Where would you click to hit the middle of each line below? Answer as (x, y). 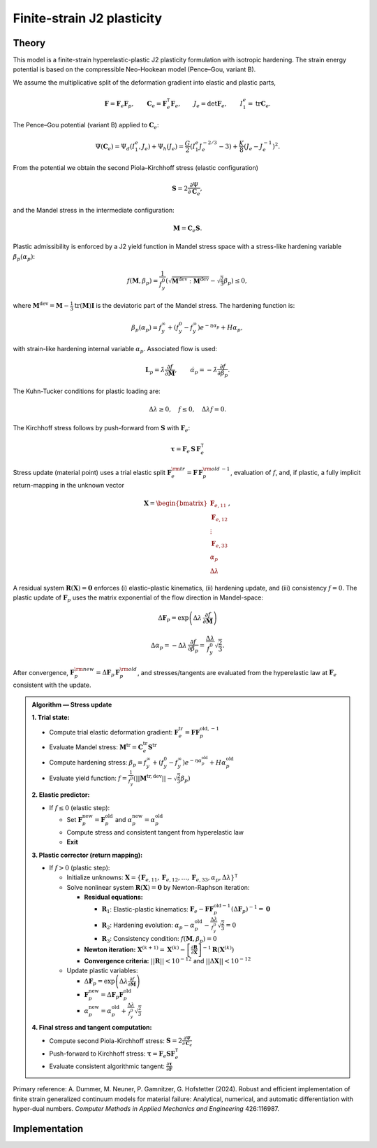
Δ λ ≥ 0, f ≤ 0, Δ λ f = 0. (188, 410)
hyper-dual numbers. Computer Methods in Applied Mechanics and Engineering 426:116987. (146, 1109)
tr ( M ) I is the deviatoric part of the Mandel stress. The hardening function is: (185, 306)
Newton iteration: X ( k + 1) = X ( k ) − (135, 949)
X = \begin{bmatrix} (176, 503)
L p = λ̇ (155, 371)
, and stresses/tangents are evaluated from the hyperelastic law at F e (237, 673)
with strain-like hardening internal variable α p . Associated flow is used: (115, 350)
